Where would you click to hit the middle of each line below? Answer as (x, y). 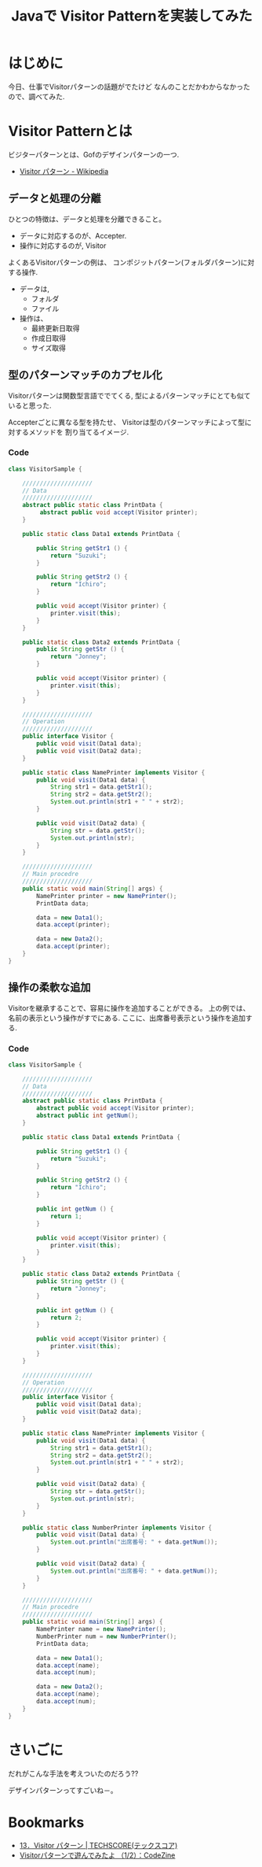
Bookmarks (46, 1822)
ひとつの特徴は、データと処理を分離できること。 (87, 219)
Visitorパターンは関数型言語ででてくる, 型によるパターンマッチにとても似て (129, 395)
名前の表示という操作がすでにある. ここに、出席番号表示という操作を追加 (127, 1018)
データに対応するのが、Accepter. (73, 235)
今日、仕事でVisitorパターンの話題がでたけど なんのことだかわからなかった (129, 87)
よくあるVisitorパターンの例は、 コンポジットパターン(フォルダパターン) (124, 262)
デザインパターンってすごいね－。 (63, 1790)
